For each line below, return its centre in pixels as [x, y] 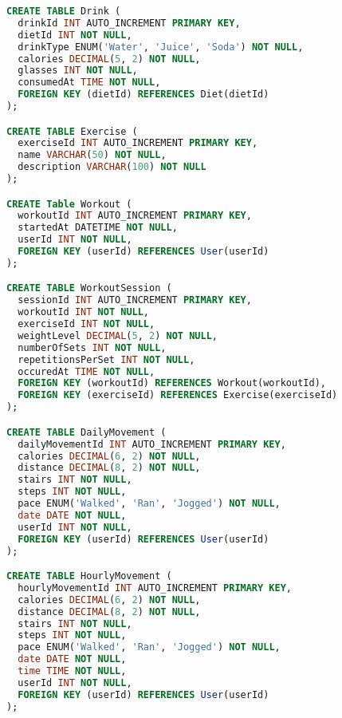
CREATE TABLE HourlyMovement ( [89, 576]
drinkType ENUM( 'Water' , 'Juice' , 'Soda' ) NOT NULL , [161, 47]
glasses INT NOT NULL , [78, 71]
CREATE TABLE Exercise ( [72, 131]
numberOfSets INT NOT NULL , [92, 347]
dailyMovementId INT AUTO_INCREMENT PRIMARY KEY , [152, 444]
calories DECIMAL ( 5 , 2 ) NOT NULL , [109, 59]
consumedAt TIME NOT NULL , [89, 83]
